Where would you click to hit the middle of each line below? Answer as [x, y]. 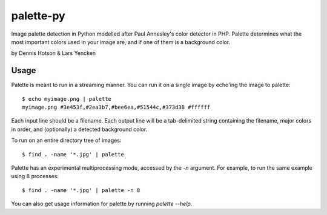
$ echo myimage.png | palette [67, 99]
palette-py [38, 16]
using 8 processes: [35, 176]
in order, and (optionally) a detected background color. [79, 129]
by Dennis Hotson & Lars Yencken [54, 53]
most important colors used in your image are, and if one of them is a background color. [121, 42]
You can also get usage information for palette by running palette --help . [102, 204]
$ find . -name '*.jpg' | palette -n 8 [81, 190]
